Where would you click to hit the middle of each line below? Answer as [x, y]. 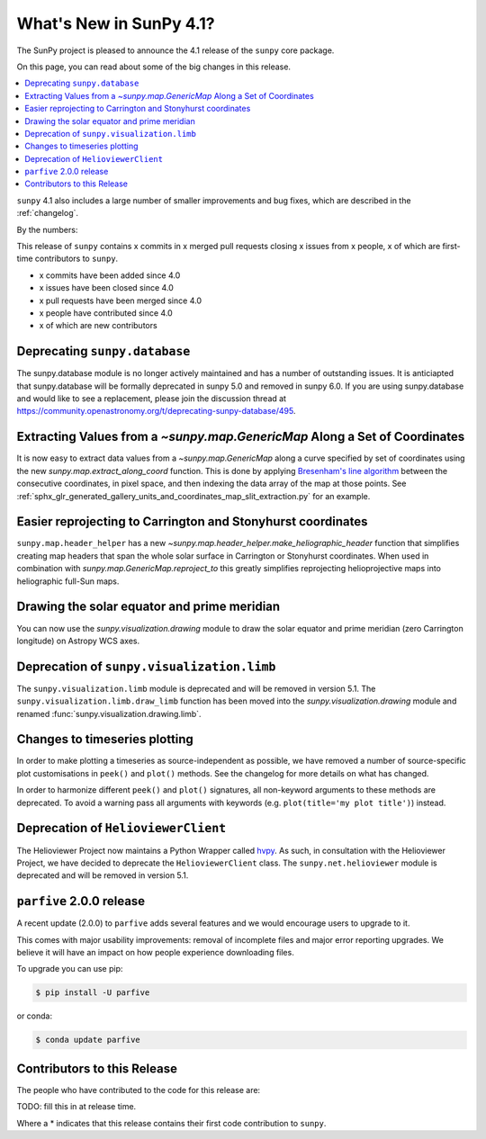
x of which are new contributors [98, 326]
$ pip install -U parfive [93, 993]
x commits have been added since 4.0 [110, 275]
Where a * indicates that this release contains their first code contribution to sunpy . [171, 1123]
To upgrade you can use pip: [70, 969]
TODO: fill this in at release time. [76, 1107]
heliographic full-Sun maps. [68, 581]
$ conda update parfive [88, 1040]
